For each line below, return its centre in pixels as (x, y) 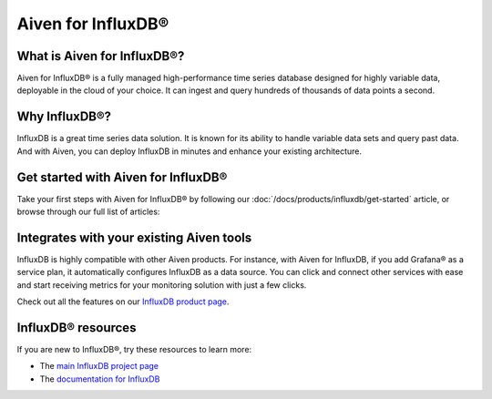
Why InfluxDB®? (64, 117)
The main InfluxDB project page (99, 366)
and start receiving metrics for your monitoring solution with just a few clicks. (162, 285)
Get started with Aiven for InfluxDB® (122, 177)
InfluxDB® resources (77, 327)
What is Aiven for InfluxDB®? (101, 56)
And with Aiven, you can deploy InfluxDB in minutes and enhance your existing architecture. (190, 151)
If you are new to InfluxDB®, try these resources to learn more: (134, 350)
